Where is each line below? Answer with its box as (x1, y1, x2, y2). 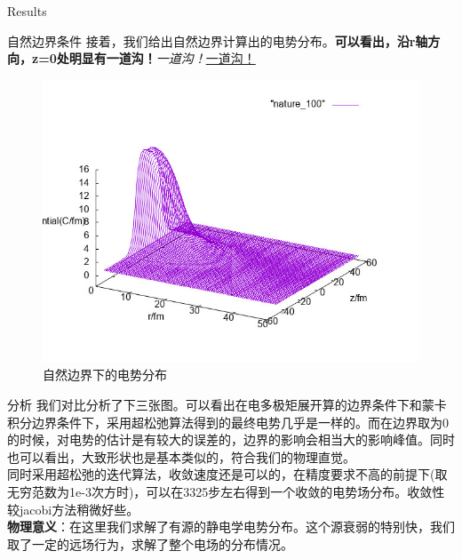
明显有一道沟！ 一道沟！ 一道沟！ (68, 49, 256, 68)
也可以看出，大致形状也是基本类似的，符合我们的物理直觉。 (7, 447, 355, 466)
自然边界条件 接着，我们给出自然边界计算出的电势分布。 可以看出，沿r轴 (7, 31, 428, 50)
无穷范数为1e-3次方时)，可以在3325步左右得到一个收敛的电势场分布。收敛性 (7, 482, 445, 500)
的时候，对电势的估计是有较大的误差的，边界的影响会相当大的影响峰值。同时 (7, 430, 455, 449)
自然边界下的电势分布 (43, 365, 167, 384)
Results (7, 2, 47, 20)
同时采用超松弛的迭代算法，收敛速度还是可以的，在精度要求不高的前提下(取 (7, 465, 448, 483)
